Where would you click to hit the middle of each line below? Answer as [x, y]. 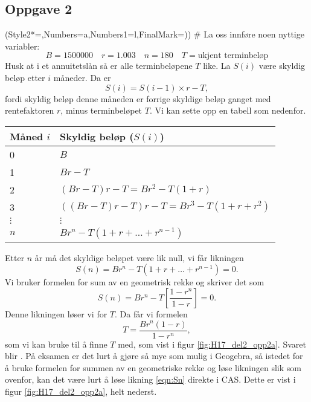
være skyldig [282, 66]
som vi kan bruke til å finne [56, 344]
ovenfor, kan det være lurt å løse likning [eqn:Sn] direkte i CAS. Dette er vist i [150, 379]
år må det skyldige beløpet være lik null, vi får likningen [139, 257]
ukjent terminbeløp [233, 56]
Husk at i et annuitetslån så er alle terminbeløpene [99, 66]
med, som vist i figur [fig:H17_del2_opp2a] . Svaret [212, 344]
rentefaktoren [30, 110]
